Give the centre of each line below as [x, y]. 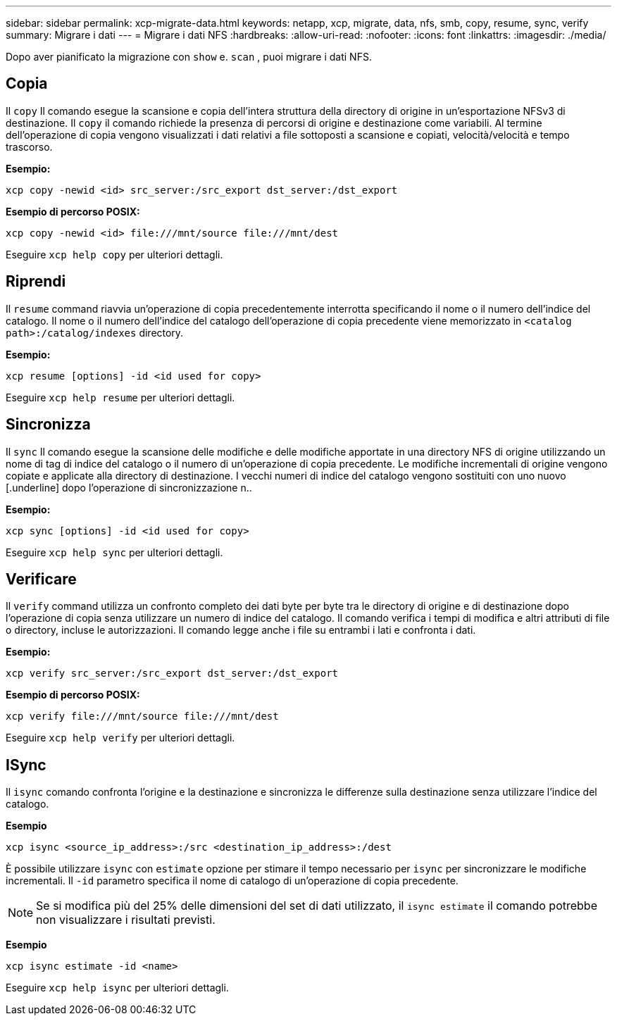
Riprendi [36, 282]
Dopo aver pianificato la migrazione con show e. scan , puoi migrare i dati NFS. [189, 57]
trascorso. [29, 146]
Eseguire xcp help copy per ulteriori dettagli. [114, 254]
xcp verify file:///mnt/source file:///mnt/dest [142, 716]
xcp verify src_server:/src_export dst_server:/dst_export [172, 674]
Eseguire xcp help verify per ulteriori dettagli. [120, 738]
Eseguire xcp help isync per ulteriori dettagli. [117, 988]
